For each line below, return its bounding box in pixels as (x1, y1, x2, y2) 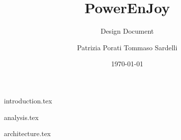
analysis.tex (4, 112, 39, 122)
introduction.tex (4, 95, 52, 105)
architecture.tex (4, 128, 51, 139)
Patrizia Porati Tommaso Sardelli (77, 42, 178, 52)
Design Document (100, 26, 154, 36)
